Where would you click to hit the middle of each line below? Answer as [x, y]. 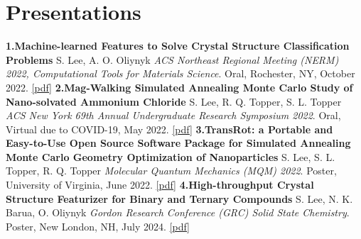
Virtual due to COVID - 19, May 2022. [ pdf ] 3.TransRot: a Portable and [169, 129]
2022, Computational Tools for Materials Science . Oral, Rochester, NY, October [180, 73]
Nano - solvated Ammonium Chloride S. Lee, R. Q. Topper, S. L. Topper [174, 101]
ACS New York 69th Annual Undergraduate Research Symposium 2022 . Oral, [173, 115]
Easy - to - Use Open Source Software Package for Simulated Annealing [178, 143]
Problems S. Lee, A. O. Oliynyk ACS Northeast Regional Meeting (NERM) [172, 59]
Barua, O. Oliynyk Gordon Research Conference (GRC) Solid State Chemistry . [178, 212]
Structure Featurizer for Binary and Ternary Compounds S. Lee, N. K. [179, 198]
